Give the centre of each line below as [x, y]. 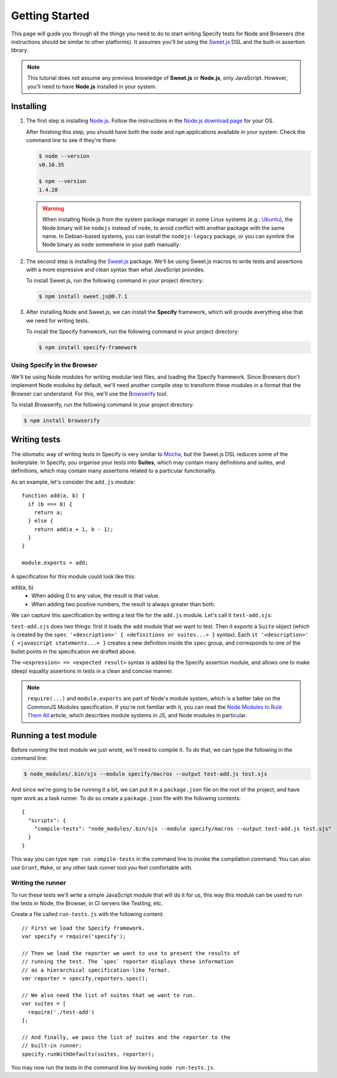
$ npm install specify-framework [88, 348]
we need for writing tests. [58, 321]
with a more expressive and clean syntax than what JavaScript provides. [115, 269]
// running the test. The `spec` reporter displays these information [128, 962]
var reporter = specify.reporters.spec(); [85, 979]
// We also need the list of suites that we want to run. [109, 995]
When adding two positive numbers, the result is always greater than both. [124, 604]
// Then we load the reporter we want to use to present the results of [131, 953]
